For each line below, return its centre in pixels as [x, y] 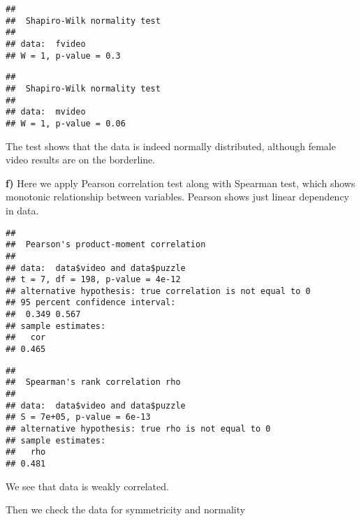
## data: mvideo [46, 112]
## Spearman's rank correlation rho [93, 382]
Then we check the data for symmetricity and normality [126, 509]
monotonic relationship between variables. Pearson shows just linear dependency [177, 197]
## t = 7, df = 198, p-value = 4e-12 [93, 280]
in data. [22, 210]
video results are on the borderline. [81, 160]
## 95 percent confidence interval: [91, 303]
